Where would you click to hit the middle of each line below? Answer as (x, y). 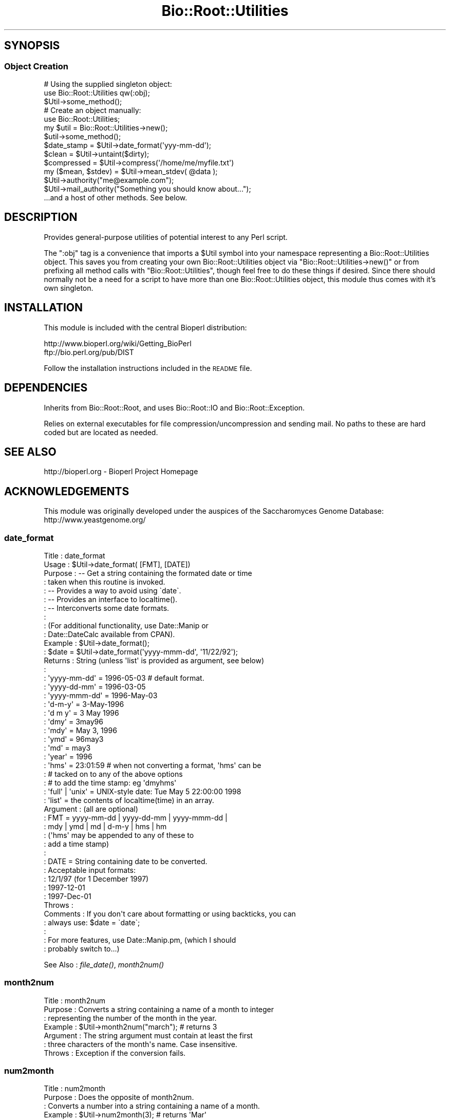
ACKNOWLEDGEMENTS (67, 491)
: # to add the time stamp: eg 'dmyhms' (110, 782)
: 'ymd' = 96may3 (74, 739)
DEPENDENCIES (46, 388)
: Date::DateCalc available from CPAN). (109, 634)
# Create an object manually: (92, 110)
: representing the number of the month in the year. (130, 1018)
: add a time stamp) (77, 844)
